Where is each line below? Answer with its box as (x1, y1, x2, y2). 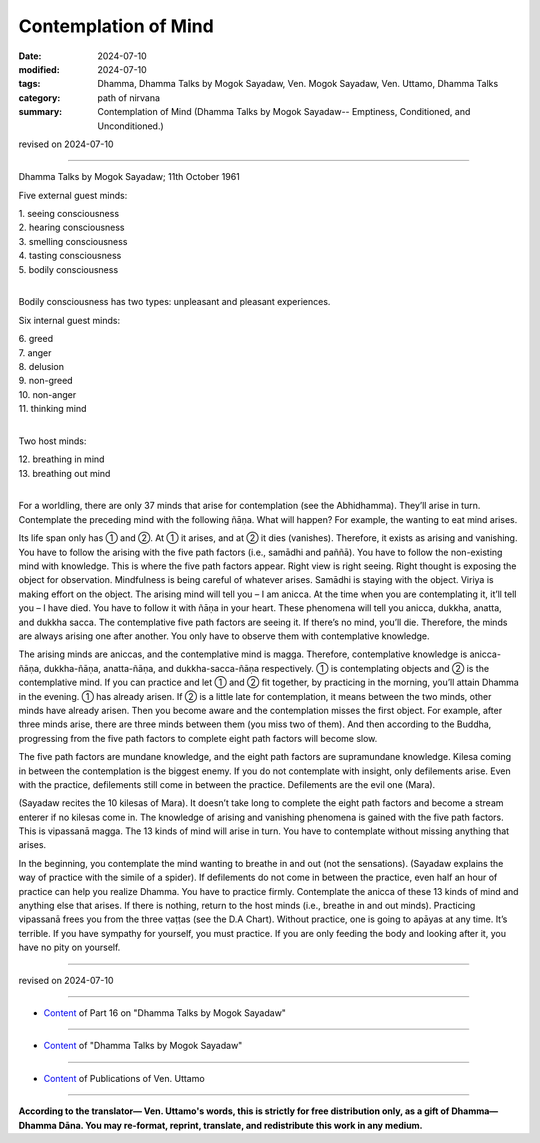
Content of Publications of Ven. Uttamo (43, 1072, 205, 1084)
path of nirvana (97, 91, 160, 104)
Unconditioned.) (97, 120, 164, 132)
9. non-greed (18, 375, 74, 387)
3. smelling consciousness (18, 235, 128, 247)
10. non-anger (18, 388, 77, 400)
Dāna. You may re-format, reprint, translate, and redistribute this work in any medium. (58, 1119, 424, 1131)
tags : (18, 78, 41, 90)
